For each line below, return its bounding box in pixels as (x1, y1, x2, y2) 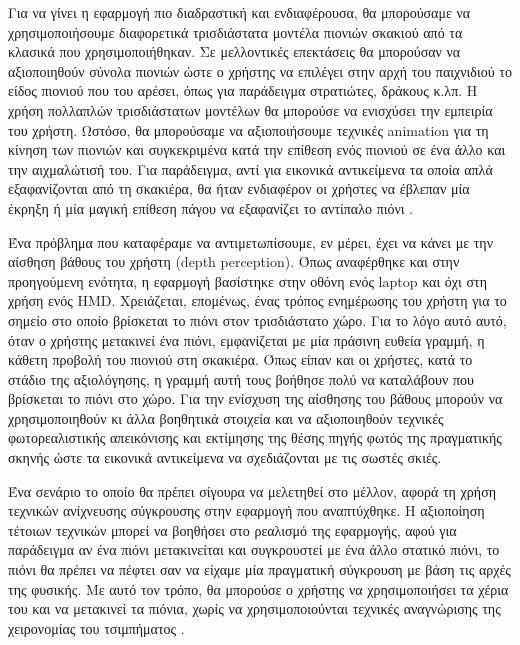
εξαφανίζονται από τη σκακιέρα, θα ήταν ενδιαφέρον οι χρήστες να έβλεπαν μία (8, 178, 470, 199)
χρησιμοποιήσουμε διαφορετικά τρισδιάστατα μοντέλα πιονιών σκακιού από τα (8, 21, 463, 42)
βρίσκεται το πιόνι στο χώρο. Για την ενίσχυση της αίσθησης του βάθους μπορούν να (8, 388, 503, 409)
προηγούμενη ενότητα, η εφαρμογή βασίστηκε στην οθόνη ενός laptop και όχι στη (8, 270, 487, 291)
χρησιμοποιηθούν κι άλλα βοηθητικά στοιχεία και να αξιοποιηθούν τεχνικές (8, 407, 444, 428)
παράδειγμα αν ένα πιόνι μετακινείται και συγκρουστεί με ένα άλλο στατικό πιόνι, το (8, 539, 500, 560)
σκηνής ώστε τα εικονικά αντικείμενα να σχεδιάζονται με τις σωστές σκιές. (8, 447, 442, 468)
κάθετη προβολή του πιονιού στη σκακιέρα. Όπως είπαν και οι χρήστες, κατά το (8, 349, 473, 370)
